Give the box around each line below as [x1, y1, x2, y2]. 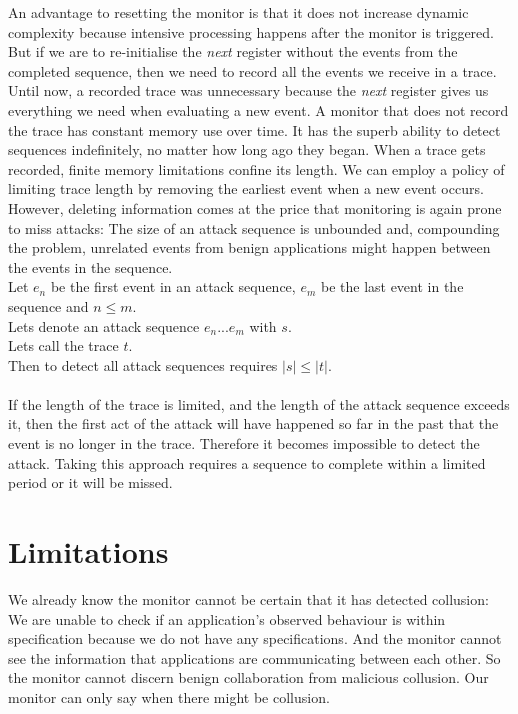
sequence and [8, 295, 89, 316]
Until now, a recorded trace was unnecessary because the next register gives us [8, 80, 489, 101]
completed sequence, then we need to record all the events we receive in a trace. [8, 60, 497, 81]
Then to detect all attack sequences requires [8, 354, 278, 375]
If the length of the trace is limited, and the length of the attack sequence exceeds [8, 393, 510, 414]
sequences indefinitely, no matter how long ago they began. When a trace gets [8, 139, 486, 160]
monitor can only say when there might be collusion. [8, 686, 330, 707]
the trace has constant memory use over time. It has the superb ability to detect [8, 119, 501, 140]
